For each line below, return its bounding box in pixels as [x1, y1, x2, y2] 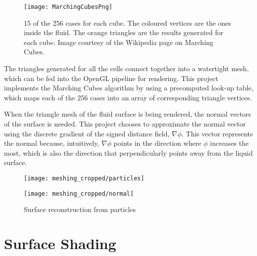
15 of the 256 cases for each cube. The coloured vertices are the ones [24, 17, 231, 28]
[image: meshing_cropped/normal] [24, 190, 134, 197]
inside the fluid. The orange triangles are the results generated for [24, 27, 224, 38]
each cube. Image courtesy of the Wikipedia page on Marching [24, 37, 213, 47]
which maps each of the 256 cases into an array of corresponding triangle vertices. [4, 92, 252, 102]
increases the [210, 138, 249, 148]
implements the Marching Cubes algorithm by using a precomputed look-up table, [4, 83, 254, 93]
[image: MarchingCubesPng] [24, 3, 112, 10]
